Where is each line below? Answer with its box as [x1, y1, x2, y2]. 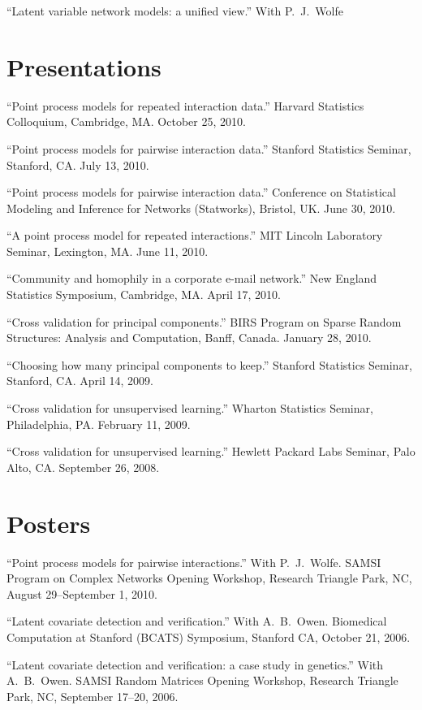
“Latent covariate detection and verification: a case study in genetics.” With [6, 656, 384, 673]
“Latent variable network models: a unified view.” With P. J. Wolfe [6, 2, 343, 19]
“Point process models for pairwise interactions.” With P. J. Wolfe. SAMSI [6, 553, 381, 570]
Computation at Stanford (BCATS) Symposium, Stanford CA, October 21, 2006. [6, 628, 411, 645]
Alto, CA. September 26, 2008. [6, 458, 160, 475]
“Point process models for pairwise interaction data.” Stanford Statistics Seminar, [6, 140, 411, 157]
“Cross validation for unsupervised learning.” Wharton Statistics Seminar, [6, 400, 373, 417]
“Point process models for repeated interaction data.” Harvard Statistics [6, 97, 364, 114]
